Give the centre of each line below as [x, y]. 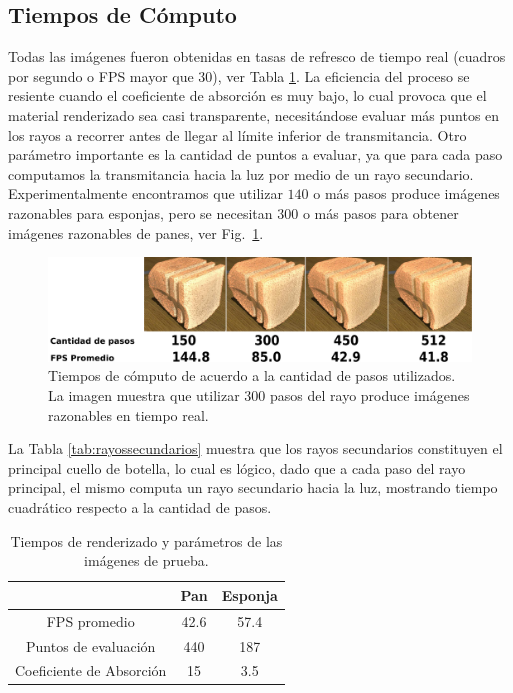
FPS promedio [90, 620]
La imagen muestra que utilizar [144, 395]
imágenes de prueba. [146, 560]
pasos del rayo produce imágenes [370, 395]
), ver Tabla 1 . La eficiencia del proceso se [341, 75]
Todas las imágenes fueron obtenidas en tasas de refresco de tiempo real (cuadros [257, 56]
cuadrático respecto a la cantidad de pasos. [140, 507]
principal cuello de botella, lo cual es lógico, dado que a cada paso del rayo [237, 467]
